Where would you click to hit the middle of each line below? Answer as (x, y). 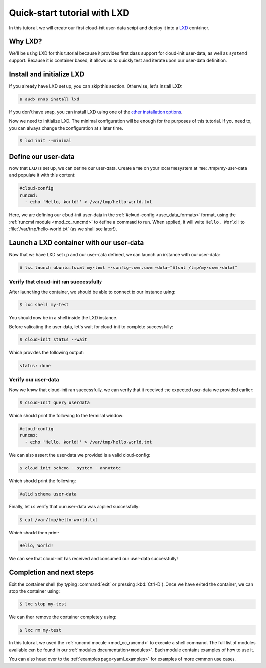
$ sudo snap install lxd (50, 99)
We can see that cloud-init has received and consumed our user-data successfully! (94, 559)
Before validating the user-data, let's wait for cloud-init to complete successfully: (91, 326)
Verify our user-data (34, 380)
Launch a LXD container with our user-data (77, 243)
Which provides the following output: (47, 352)
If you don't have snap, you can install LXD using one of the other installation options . (96, 112)
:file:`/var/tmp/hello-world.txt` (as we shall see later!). (63, 229)
